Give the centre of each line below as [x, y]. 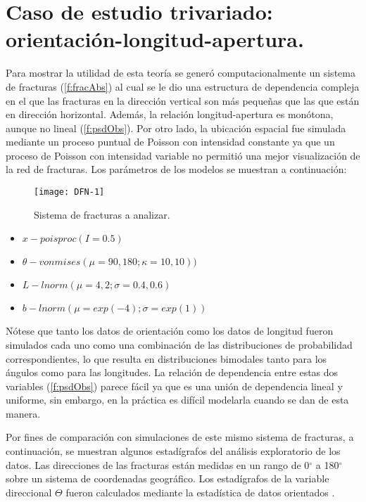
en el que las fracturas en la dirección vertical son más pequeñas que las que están [183, 100]
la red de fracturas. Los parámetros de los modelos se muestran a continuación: [176, 169]
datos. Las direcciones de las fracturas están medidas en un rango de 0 [158, 464]
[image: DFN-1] [69, 192]
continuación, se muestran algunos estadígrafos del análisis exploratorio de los [173, 451]
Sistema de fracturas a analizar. [102, 214]
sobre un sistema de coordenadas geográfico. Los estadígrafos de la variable [168, 478]
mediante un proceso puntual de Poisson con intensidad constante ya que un [170, 142]
